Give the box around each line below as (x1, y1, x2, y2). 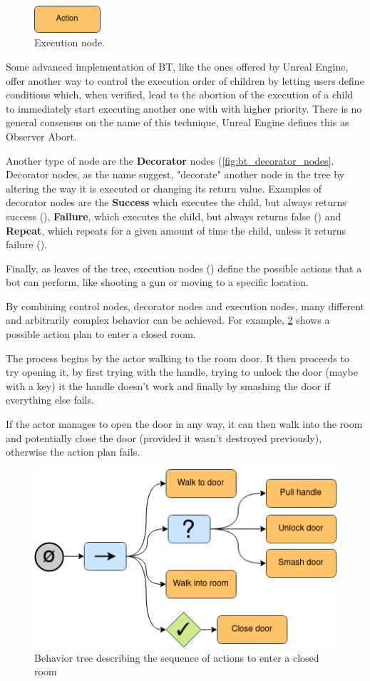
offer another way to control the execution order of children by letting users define (6, 73, 364, 88)
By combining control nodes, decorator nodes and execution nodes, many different (6, 298, 365, 313)
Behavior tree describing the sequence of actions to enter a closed (34, 650, 319, 665)
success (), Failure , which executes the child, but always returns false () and (6, 208, 341, 223)
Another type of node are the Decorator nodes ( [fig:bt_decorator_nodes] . (6, 153, 334, 168)
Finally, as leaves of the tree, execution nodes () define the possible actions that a (6, 260, 362, 275)
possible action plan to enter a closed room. (6, 327, 196, 342)
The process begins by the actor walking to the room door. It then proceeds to (6, 350, 349, 365)
